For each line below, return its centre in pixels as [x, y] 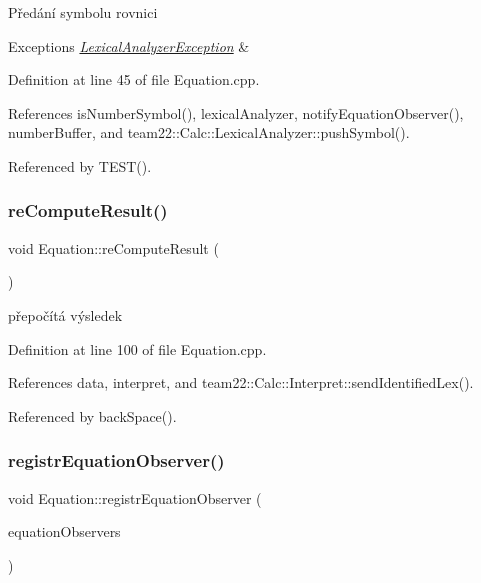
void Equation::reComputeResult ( [113, 247]
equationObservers [64, 531]
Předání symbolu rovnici [83, 12]
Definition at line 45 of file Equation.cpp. [134, 79]
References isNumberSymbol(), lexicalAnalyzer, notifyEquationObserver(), [236, 112]
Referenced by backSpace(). [92, 415]
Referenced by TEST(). [80, 165]
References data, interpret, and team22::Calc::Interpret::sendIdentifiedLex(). [241, 382]
